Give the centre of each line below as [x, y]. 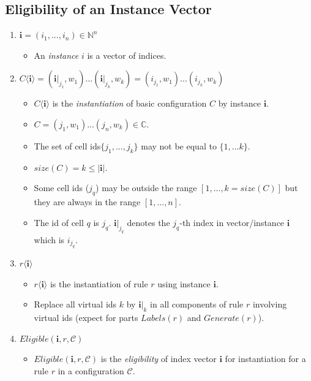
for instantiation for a [265, 359]
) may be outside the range [146, 188]
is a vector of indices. [127, 55]
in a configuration [91, 370]
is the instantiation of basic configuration [129, 103]
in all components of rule [197, 304]
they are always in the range [87, 202]
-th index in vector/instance [232, 222]
